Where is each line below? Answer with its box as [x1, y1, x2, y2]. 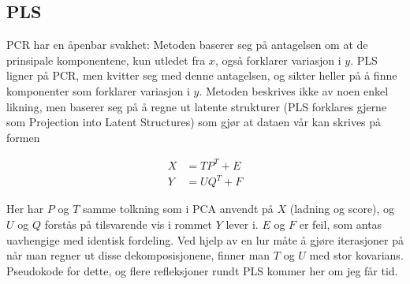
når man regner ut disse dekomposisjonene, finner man [6, 247, 270, 263]
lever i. [225, 216, 259, 233]
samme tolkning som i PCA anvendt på [82, 200, 274, 217]
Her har [6, 200, 44, 217]
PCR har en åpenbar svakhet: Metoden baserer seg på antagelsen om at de [6, 36, 368, 53]
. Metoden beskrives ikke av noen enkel [199, 82, 389, 99]
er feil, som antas [299, 216, 382, 233]
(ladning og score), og [289, 200, 395, 217]
